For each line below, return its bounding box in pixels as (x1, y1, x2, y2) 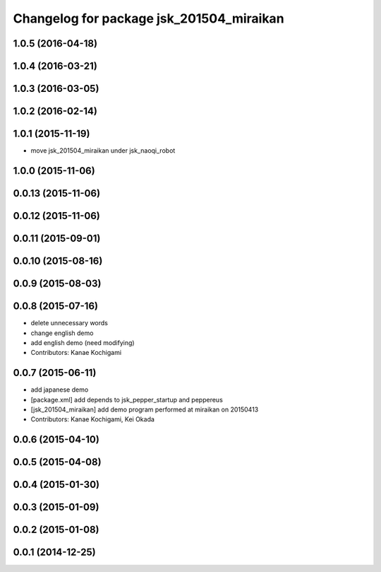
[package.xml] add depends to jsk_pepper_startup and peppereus (30, 395, 224, 404)
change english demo (30, 329, 94, 337)
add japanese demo (30, 385, 89, 394)
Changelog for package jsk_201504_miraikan (13, 11, 285, 26)
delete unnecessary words (30, 319, 109, 327)
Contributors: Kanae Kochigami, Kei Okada (30, 415, 155, 424)
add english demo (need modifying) (30, 338, 135, 346)
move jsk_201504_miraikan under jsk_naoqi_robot (30, 146, 176, 155)
